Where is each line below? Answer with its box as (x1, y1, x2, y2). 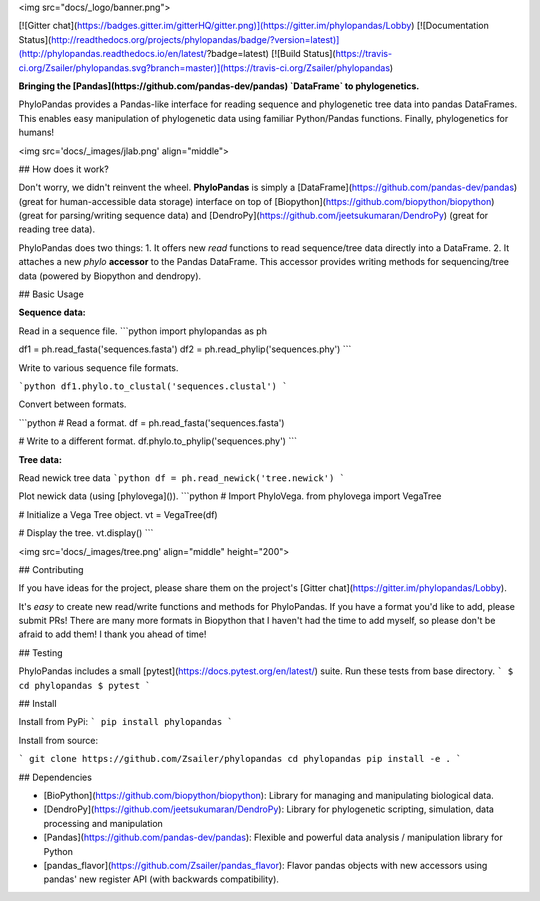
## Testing (18, 646, 63, 659)
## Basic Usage (18, 288, 84, 300)
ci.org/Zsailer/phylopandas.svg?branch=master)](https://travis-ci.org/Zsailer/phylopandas (18, 61, 390, 74)
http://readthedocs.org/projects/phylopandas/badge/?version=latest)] (50, 33, 340, 45)
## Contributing (18, 563, 84, 575)
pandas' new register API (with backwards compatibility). (43, 873, 280, 885)
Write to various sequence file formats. (18, 361, 179, 374)
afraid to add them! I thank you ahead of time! (18, 628, 207, 640)
